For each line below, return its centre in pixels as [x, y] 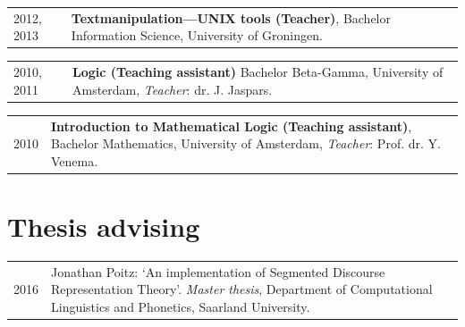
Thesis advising [104, 226]
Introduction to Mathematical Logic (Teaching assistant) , [232, 126]
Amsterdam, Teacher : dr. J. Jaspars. [173, 89]
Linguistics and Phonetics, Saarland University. [181, 306]
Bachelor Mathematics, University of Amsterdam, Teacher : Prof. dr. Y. [246, 143]
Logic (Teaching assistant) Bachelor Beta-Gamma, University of [258, 72]
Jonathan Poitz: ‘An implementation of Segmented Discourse [218, 271]
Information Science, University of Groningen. [197, 35]
